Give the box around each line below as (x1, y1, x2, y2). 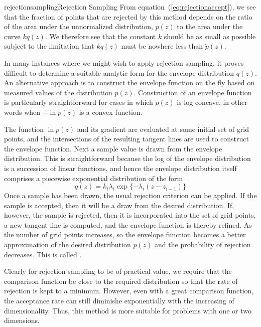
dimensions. (4, 315, 40, 325)
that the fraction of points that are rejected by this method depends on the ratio (4, 11, 252, 22)
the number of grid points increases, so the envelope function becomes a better (4, 229, 246, 240)
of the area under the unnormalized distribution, (4, 21, 154, 32)
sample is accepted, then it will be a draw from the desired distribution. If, (4, 200, 234, 210)
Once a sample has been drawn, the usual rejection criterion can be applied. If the (4, 190, 257, 201)
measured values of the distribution (4, 87, 112, 97)
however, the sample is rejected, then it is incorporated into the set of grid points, (4, 210, 256, 220)
